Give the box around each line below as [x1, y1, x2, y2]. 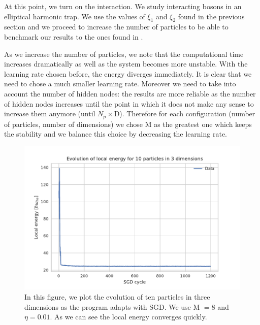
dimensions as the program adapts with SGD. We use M [24, 301, 200, 312]
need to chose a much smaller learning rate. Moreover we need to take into [4, 78, 236, 89]
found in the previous [178, 11, 245, 21]
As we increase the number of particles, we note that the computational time [4, 48, 244, 59]
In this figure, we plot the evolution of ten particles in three [24, 291, 210, 302]
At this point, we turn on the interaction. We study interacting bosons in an [4, 1, 242, 11]
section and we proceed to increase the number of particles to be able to [4, 21, 229, 32]
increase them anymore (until [4, 108, 95, 119]
